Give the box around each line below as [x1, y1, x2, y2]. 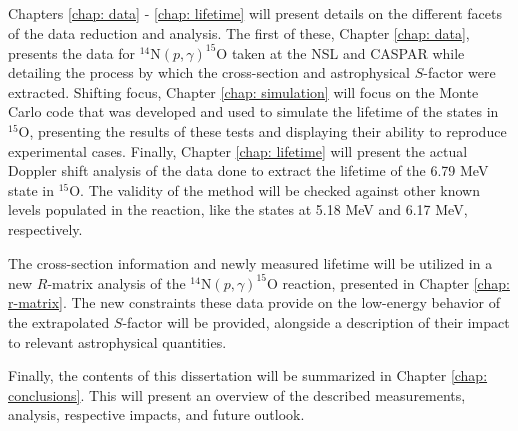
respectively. [8, 219, 83, 240]
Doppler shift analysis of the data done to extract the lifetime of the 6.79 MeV [8, 160, 489, 181]
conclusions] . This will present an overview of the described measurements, [8, 384, 466, 405]
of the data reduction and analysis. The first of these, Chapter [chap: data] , [8, 22, 470, 43]
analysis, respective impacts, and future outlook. [8, 404, 305, 425]
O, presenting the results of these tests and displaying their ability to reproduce [18, 121, 507, 142]
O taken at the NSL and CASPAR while [216, 42, 465, 63]
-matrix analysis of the [47, 272, 186, 293]
